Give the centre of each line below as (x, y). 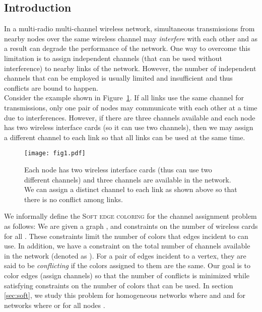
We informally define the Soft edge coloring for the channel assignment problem (130, 216)
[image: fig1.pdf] (55, 153)
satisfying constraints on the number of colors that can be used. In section (119, 285)
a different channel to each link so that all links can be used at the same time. (125, 137)
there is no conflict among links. (74, 199)
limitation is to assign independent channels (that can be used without (113, 58)
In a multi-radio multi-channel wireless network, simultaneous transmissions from (129, 28)
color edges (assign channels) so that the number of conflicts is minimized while (127, 275)
